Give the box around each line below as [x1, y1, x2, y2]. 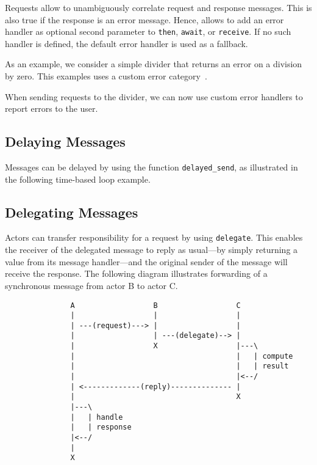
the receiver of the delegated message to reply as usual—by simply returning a [5, 243, 298, 256]
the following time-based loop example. [5, 172, 151, 185]
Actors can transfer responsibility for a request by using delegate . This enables [5, 231, 303, 244]
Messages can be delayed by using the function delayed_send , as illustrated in [5, 161, 298, 174]
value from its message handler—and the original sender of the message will [5, 255, 288, 268]
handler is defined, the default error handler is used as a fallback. [5, 37, 248, 49]
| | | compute [70, 351, 293, 361]
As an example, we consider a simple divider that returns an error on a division [5, 57, 302, 70]
